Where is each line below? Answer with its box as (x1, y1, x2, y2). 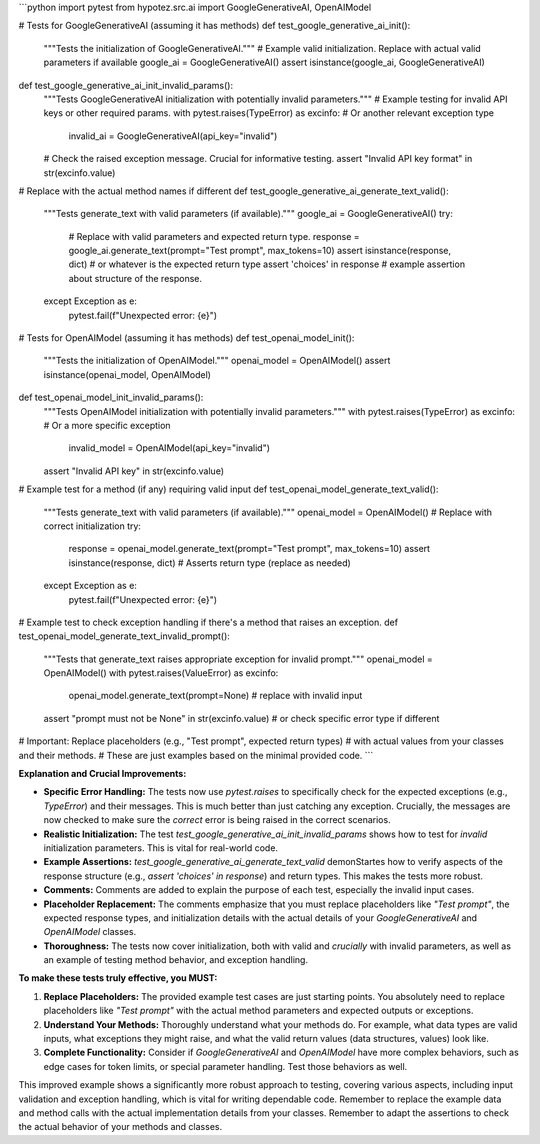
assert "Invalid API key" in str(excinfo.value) (43, 465, 225, 477)
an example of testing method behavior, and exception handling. (43, 954, 309, 966)
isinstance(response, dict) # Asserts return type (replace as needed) (68, 556, 352, 569)
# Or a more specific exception (43, 419, 171, 431)
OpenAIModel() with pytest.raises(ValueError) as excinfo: (43, 667, 279, 679)
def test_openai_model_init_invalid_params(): (18, 391, 204, 404)
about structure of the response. (68, 272, 203, 284)
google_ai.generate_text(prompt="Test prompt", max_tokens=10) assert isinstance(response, (68, 245, 452, 257)
